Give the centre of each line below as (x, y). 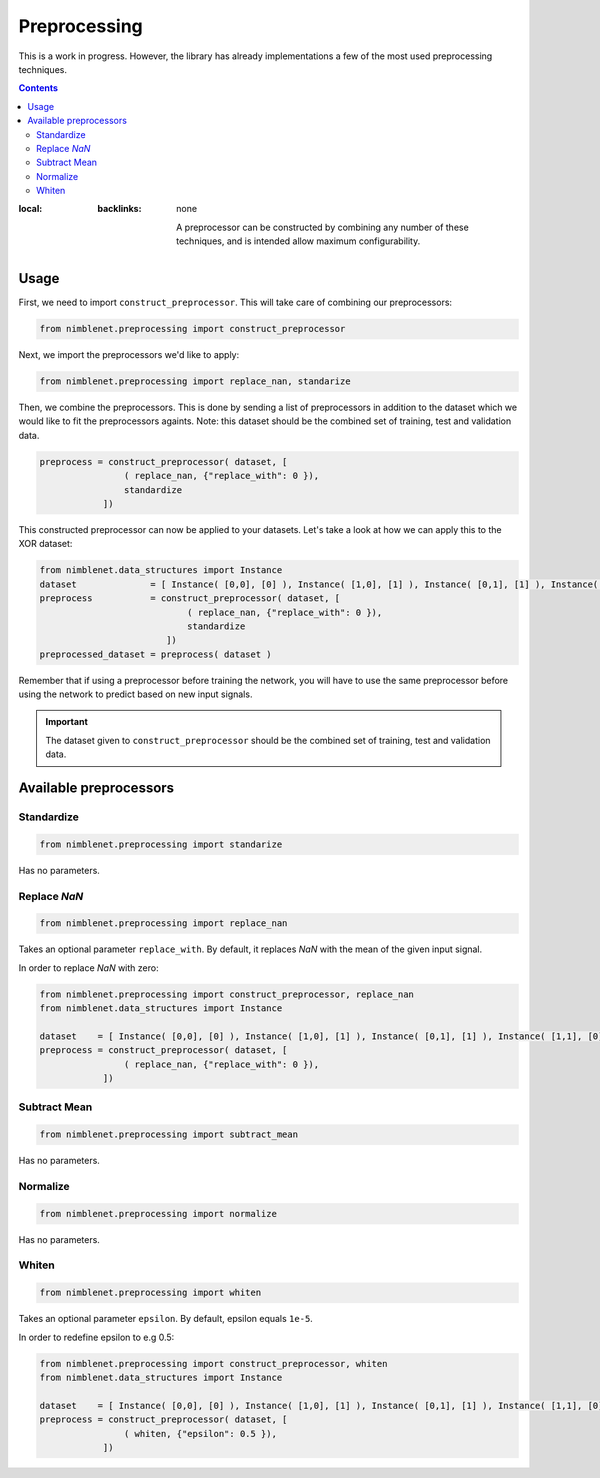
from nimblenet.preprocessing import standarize (161, 844)
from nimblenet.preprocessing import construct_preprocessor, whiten (213, 1363)
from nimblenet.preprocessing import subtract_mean (169, 1134)
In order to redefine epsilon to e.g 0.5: (96, 1337)
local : (30, 209)
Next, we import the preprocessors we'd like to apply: (129, 355)
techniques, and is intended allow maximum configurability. (298, 241)
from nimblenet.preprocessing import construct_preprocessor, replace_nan (227, 994)
